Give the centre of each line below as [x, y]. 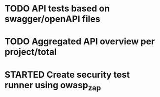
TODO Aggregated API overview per [80, 42]
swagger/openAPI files [52, 19]
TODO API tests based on [57, 9]
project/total [31, 52]
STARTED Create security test [67, 75]
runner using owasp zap [53, 86]
